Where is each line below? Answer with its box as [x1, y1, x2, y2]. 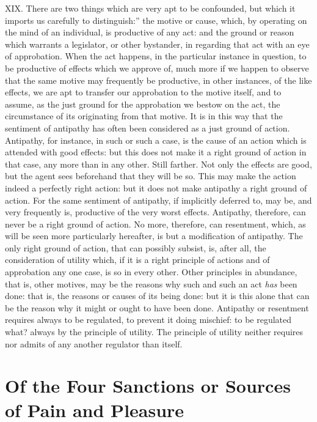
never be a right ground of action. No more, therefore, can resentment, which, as [5, 217, 306, 230]
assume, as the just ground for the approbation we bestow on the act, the [5, 97, 280, 110]
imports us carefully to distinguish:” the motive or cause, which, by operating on [5, 13, 307, 26]
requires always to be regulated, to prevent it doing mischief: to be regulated [5, 313, 292, 326]
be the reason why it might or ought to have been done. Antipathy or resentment [5, 301, 309, 314]
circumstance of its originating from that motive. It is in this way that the [5, 109, 283, 122]
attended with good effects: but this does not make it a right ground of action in [5, 146, 307, 158]
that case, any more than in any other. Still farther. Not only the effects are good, [5, 157, 312, 170]
